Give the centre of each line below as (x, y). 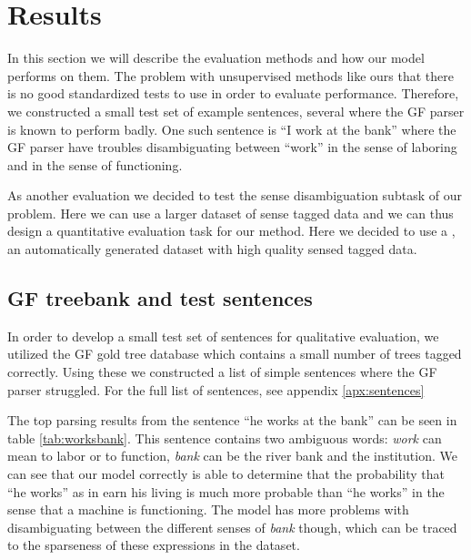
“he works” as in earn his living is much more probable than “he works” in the (226, 491)
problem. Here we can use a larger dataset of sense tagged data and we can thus (230, 213)
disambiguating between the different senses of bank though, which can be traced (232, 527)
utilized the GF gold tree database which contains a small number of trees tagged (235, 354)
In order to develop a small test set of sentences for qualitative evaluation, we (223, 336)
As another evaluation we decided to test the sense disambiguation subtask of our (235, 195)
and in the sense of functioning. (95, 164)
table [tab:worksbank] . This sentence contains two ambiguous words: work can (225, 438)
